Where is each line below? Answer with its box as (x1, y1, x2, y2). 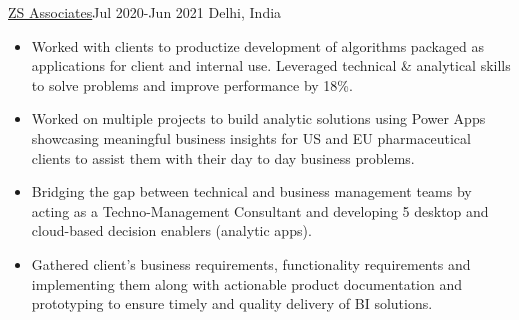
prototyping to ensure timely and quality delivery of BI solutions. (31, 293, 433, 314)
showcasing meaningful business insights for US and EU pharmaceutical (31, 127, 471, 148)
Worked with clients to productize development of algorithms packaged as (31, 35, 485, 56)
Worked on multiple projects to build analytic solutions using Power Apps (31, 108, 486, 129)
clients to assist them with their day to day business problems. (31, 147, 415, 168)
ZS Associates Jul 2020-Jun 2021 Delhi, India (8, 2, 282, 22)
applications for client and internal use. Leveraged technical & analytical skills (31, 55, 511, 76)
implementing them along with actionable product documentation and (31, 273, 462, 294)
